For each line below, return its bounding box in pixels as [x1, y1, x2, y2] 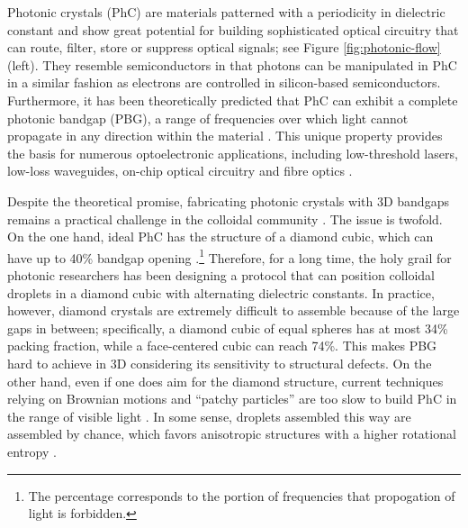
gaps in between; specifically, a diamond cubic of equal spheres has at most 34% [7, 318, 448, 337]
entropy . [7, 442, 57, 460]
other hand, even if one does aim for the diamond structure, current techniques [7, 371, 444, 390]
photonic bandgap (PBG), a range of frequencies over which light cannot [7, 108, 409, 127]
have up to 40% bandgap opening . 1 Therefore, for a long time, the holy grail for [7, 245, 452, 267]
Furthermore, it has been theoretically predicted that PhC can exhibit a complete [7, 90, 458, 109]
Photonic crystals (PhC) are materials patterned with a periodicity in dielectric [7, 3, 445, 21]
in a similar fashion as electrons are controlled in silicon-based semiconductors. [7, 73, 441, 92]
